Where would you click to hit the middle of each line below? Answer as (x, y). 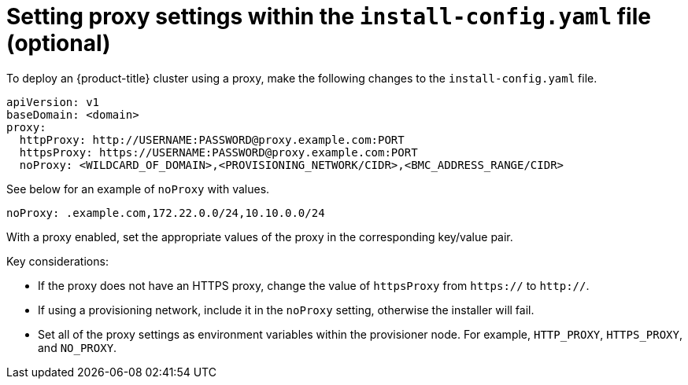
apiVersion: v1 (53, 102)
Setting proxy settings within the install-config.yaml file (329, 16)
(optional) (59, 43)
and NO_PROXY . (78, 347)
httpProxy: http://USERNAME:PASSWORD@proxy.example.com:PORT (212, 139)
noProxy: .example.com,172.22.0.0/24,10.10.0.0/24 (166, 213)
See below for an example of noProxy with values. (138, 189)
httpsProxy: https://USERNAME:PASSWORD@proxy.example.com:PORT (218, 152)
